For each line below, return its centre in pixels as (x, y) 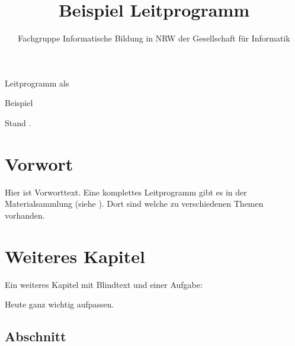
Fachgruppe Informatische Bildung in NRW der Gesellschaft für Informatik (154, 38)
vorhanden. (25, 215)
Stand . (18, 122)
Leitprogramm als (37, 83)
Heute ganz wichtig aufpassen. (60, 304)
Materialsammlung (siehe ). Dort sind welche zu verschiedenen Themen (134, 204)
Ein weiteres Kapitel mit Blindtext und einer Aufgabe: (104, 284)
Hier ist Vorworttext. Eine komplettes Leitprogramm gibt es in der (126, 192)
